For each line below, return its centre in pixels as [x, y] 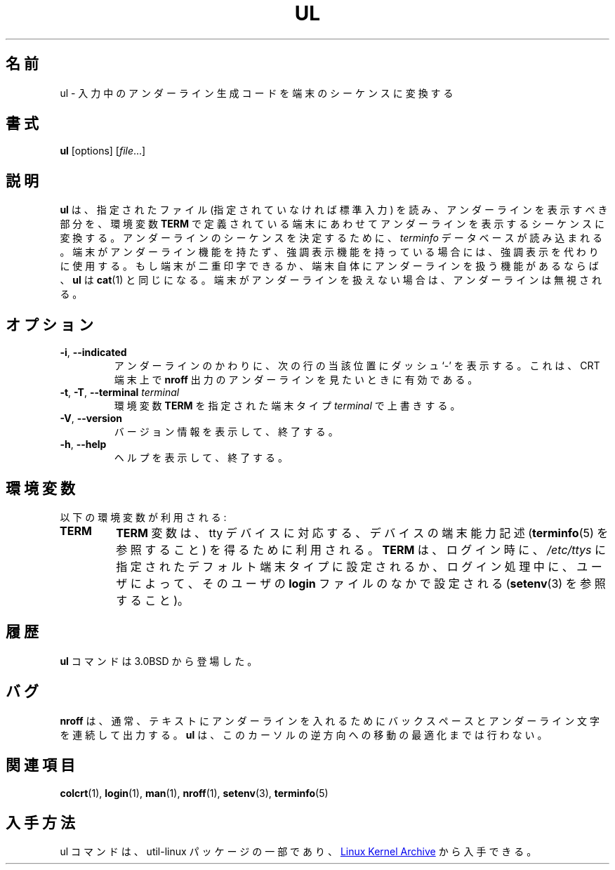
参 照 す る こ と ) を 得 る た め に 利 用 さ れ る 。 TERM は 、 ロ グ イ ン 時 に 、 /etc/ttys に [361, 549]
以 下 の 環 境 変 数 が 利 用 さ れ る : [143, 517]
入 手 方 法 [40, 822]
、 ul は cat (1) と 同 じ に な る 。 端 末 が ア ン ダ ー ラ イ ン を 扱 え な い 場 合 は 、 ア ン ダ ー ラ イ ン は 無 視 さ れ [331, 280]
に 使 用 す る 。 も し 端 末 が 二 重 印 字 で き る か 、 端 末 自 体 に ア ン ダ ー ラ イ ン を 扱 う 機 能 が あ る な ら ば [329, 266]
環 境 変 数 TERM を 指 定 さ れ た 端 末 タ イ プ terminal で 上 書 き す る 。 [287, 406]
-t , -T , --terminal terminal [120, 393]
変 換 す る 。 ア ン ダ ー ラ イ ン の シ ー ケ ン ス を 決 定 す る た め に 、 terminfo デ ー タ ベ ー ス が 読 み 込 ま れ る [331, 238]
